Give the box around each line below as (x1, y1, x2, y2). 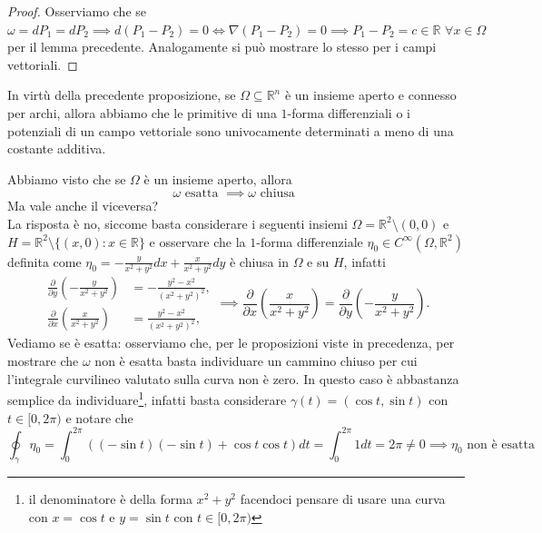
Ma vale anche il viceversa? (7, 196, 159, 215)
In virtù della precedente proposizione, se (7, 85, 236, 104)
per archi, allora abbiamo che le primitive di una (7, 103, 277, 122)
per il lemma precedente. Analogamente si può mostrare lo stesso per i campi (7, 37, 437, 56)
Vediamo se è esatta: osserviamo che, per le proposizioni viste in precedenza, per (7, 333, 455, 352)
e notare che (65, 408, 133, 427)
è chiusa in (229, 252, 289, 271)
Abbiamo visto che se (7, 169, 126, 188)
